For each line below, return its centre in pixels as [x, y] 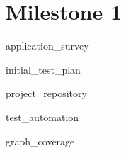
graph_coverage [40, 141]
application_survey [47, 46]
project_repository [46, 93]
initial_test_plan [43, 69]
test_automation [42, 117]
